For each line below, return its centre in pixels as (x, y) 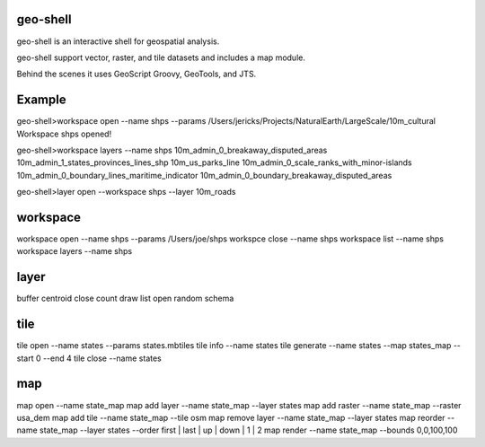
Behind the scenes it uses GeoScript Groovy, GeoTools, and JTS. (137, 74)
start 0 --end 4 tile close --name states (89, 358)
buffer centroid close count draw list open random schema (125, 298)
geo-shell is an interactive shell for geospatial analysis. (118, 41)
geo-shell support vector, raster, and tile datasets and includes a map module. (161, 57)
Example (41, 100)
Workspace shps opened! (64, 134)
